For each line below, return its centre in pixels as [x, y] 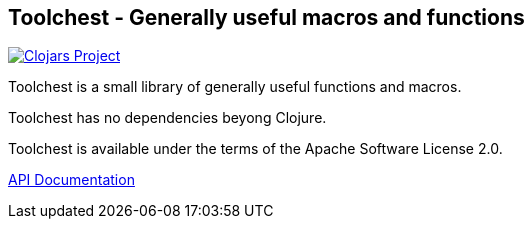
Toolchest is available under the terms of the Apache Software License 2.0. [255, 149]
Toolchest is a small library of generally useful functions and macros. [235, 87]
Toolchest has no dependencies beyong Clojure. [167, 118]
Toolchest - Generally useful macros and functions [266, 17]
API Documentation [71, 180]
